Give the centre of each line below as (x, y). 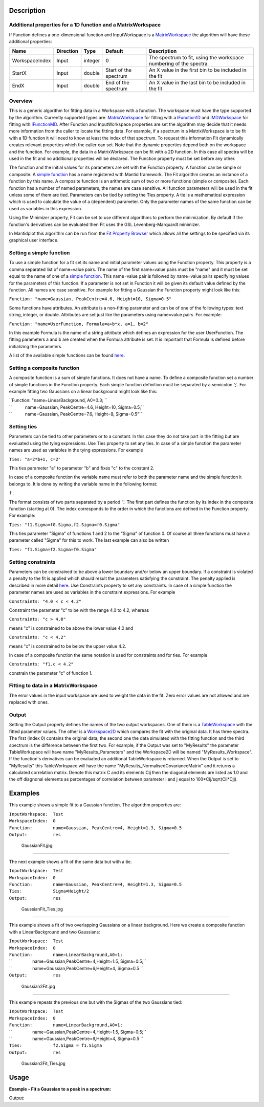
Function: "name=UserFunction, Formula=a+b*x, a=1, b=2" (79, 324)
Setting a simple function (40, 253)
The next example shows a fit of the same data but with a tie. (70, 862)
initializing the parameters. (36, 346)
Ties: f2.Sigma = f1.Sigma (55, 1046)
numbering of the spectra (178, 64)
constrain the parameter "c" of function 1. (51, 673)
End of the (117, 82)
